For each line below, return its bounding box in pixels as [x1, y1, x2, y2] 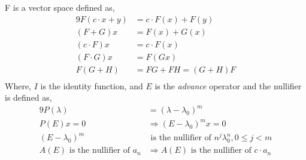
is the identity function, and [40, 79, 143, 92]
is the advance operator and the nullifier [154, 79, 302, 92]
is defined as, [5, 91, 52, 104]
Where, [5, 79, 31, 92]
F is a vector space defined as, [5, 1, 115, 13]
